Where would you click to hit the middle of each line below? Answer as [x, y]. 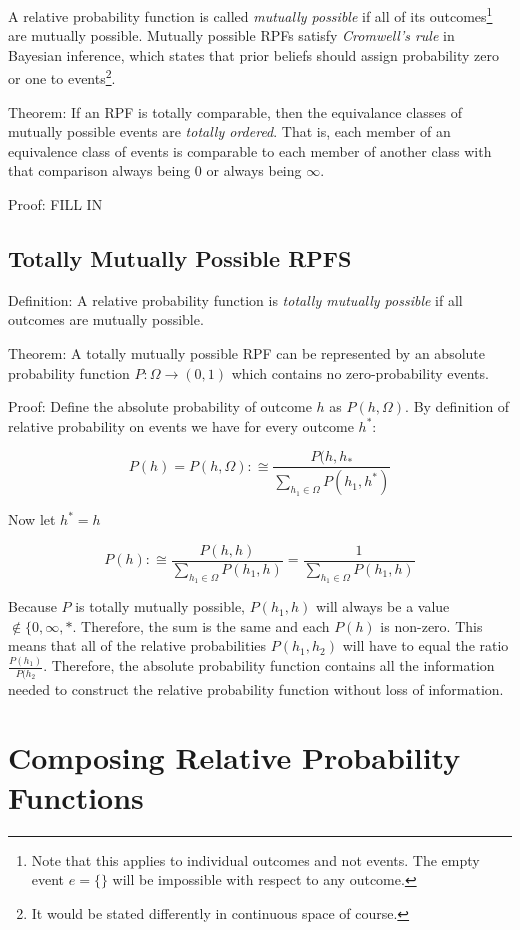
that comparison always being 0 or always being [155, 170]
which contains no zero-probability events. [360, 372]
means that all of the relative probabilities [137, 645]
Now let [32, 519]
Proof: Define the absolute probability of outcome [160, 406]
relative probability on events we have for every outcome [181, 425]
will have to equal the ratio [425, 645]
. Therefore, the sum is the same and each [201, 625]
